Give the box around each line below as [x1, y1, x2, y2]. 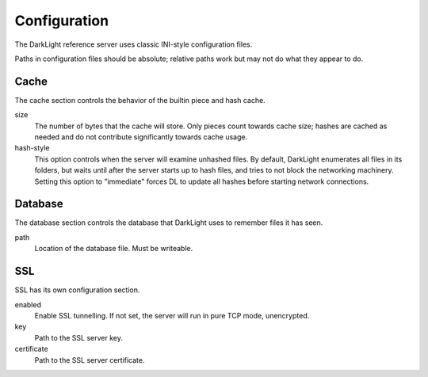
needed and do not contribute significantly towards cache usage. [34, 132, 248, 142]
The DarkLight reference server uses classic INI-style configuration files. [14, 40, 253, 49]
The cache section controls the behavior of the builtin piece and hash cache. [14, 95, 266, 105]
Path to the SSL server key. [34, 333, 123, 342]
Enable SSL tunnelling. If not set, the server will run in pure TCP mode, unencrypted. [34, 310, 310, 320]
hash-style [14, 143, 50, 153]
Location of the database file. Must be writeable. [34, 244, 193, 253]
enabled [14, 299, 41, 309]
